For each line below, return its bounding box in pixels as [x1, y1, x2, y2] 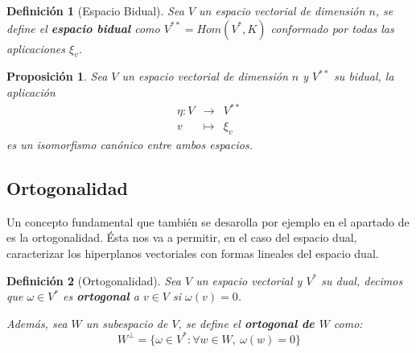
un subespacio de [85, 314, 168, 331]
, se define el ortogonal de [178, 314, 315, 331]
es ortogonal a [63, 288, 139, 305]
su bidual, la [334, 68, 394, 85]
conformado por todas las [270, 19, 394, 36]
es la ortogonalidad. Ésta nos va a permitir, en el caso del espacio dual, [6, 229, 357, 246]
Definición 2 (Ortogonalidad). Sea [6, 272, 181, 289]
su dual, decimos [321, 272, 403, 289]
